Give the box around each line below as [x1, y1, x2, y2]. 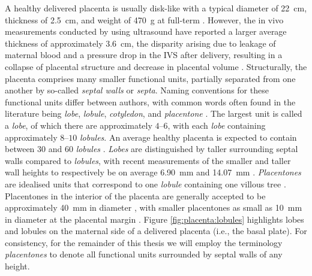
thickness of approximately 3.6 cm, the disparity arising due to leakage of [5, 37, 276, 49]
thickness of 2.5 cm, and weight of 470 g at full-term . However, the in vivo [5, 13, 284, 26]
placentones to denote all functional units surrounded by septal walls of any [5, 248, 283, 260]
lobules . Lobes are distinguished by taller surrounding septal [76, 142, 298, 155]
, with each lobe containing [167, 119, 266, 131]
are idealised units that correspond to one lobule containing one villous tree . [5, 177, 286, 190]
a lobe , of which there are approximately [5, 119, 152, 131]
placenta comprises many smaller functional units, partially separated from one [5, 72, 296, 84]
